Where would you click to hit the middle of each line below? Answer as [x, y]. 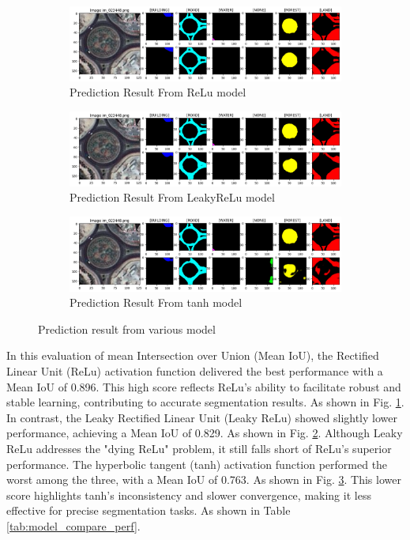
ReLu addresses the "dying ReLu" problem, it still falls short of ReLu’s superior [199, 448]
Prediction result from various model [127, 329]
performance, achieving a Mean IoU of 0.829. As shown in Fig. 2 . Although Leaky [205, 433]
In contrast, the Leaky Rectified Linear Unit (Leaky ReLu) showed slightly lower [202, 417]
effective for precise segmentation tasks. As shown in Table [149, 510]
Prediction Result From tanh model [156, 302]
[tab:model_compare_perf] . [73, 525]
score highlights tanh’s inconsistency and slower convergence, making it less [189, 495]
